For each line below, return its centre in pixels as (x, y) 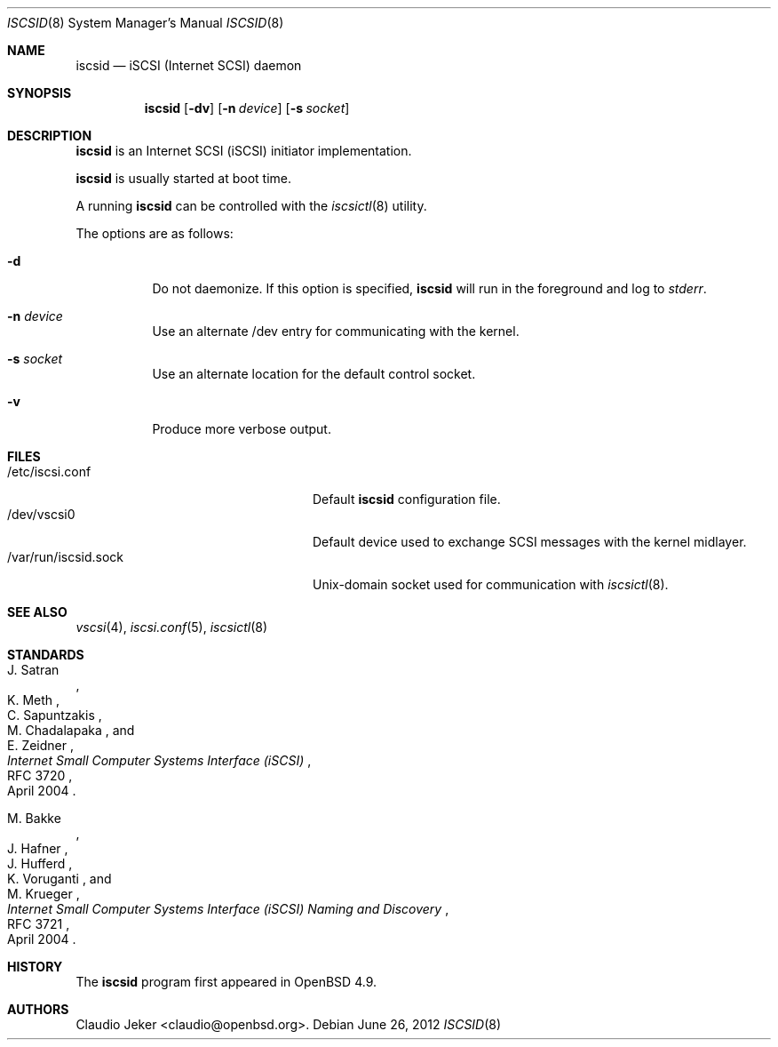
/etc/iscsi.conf (49, 472)
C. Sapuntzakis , (55, 715)
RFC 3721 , (39, 924)
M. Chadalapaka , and (71, 730)
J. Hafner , (38, 848)
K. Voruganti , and (60, 879)
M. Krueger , (44, 894)
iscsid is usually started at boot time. (184, 178)
